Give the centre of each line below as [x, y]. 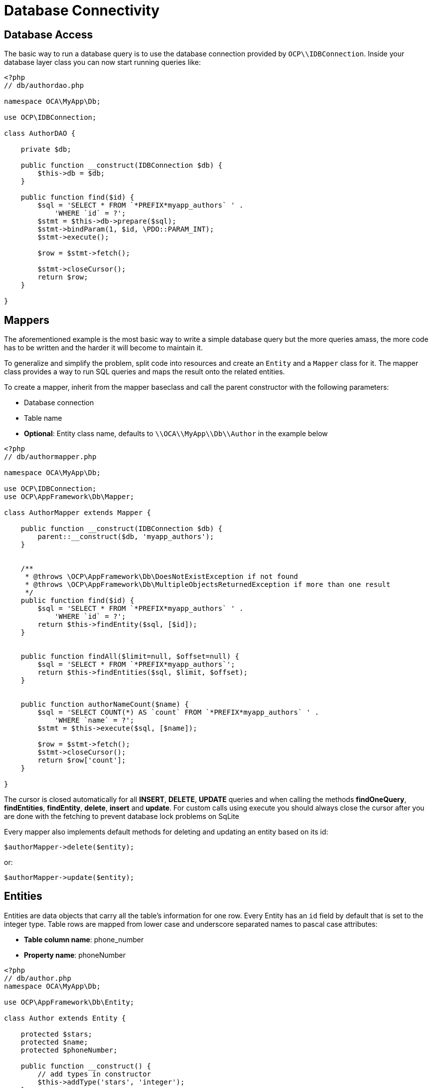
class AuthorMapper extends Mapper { [78, 513]
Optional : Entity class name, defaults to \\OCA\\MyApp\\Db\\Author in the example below [176, 434]
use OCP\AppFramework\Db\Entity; [69, 1002]
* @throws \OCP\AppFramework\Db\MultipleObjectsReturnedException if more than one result [208, 585]
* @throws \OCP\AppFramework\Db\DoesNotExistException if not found [162, 577]
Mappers [27, 320]
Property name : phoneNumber [75, 955]
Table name [43, 418]
